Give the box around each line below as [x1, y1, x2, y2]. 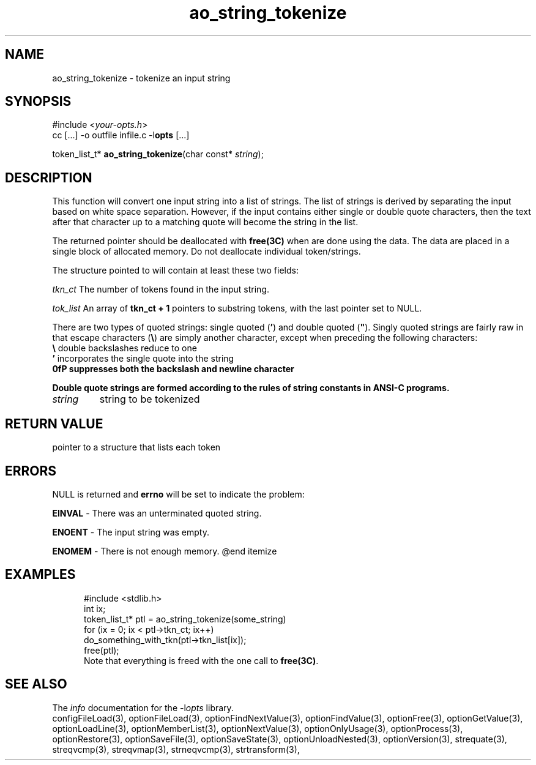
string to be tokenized [99, 393, 200, 406]
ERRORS [5, 463, 57, 479]
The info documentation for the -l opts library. [52, 702, 234, 713]
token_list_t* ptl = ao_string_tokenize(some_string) [84, 613, 286, 624]
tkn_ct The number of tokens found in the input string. [52, 284, 269, 295]
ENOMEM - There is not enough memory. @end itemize [52, 545, 277, 556]
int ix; [84, 603, 106, 614]
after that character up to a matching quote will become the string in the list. [52, 217, 359, 228]
